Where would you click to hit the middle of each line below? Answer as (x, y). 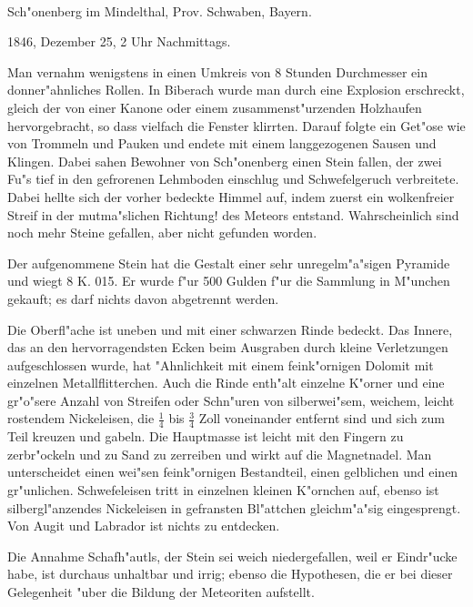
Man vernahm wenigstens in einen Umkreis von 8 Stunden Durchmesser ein (217, 71)
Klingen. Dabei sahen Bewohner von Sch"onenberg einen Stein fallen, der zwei (225, 161)
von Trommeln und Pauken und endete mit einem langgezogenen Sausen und (222, 143)
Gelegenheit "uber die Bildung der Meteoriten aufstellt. (161, 592)
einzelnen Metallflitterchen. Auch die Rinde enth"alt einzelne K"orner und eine (226, 383)
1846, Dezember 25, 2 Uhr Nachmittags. (119, 41)
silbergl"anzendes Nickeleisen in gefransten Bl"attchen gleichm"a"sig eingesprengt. (234, 507)
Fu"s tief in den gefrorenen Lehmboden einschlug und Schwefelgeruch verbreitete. (233, 179)
